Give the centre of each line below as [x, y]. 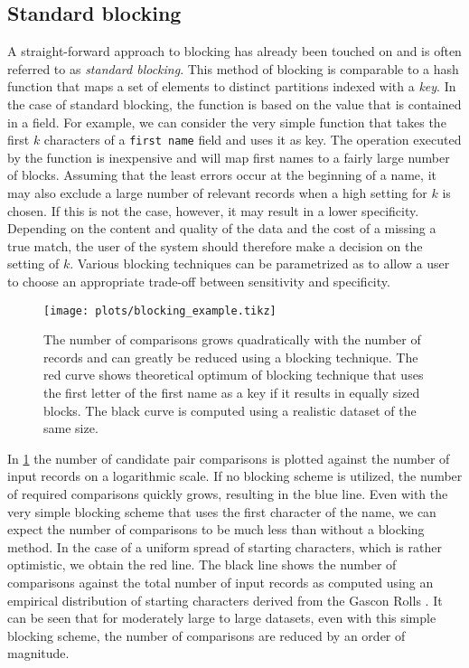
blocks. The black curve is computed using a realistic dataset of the [230, 410]
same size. [71, 428]
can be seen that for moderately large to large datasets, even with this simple [222, 618]
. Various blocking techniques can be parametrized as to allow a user [260, 263]
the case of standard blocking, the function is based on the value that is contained [234, 103]
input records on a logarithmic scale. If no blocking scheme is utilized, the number [235, 476]
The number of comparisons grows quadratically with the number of [232, 339]
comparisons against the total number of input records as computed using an [220, 582]
